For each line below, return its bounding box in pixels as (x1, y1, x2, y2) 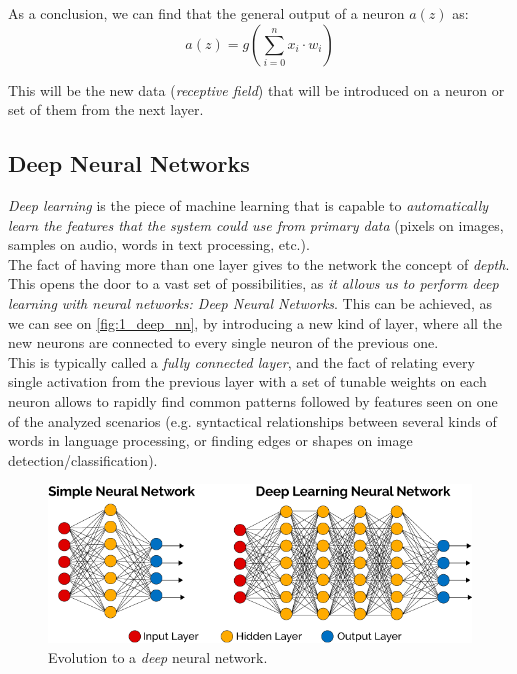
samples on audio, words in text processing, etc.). (8, 234, 310, 255)
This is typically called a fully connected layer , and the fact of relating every (8, 351, 475, 372)
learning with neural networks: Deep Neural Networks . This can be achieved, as (8, 292, 493, 313)
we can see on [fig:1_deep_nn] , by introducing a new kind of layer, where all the (8, 312, 503, 333)
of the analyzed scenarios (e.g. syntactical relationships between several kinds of (8, 410, 497, 431)
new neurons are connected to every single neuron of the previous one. (8, 332, 439, 353)
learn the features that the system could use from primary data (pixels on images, (8, 214, 504, 235)
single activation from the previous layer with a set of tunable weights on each (8, 371, 487, 392)
